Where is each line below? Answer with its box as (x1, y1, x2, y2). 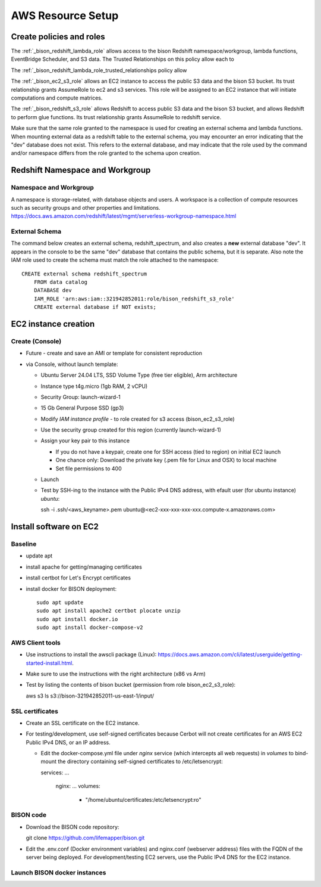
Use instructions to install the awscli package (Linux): (26, 651, 157, 658)
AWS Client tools (11, 638, 61, 647)
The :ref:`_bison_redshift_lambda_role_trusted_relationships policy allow (11, 66, 187, 74)
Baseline (11, 539, 37, 548)
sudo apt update (36, 599, 84, 606)
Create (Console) (11, 337, 62, 345)
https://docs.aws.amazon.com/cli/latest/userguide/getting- (158, 651, 303, 658)
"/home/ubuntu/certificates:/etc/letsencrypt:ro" (85, 796, 202, 803)
